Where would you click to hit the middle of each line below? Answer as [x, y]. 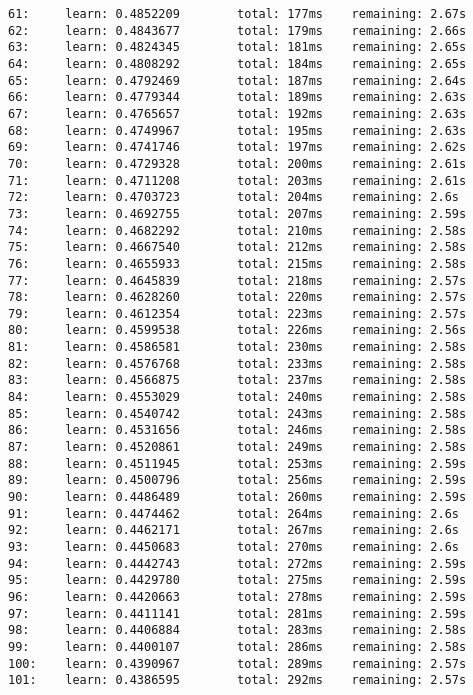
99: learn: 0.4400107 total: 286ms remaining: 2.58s [237, 646]
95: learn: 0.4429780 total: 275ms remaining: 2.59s [237, 580]
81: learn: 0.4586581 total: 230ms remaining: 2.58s [237, 347]
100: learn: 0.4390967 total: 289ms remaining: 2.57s [237, 663]
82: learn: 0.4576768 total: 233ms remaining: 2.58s [237, 363]
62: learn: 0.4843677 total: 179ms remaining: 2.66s [237, 30]
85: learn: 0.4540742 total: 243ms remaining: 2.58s [237, 413]
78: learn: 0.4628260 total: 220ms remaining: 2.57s [237, 297]
